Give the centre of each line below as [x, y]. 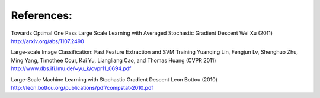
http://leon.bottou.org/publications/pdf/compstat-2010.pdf [82, 87]
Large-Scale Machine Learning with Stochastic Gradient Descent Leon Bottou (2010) [114, 79]
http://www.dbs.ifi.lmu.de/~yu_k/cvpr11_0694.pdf [71, 68]
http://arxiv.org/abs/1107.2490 [47, 41]
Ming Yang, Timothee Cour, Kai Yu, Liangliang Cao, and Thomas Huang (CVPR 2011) [113, 60]
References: [41, 15]
